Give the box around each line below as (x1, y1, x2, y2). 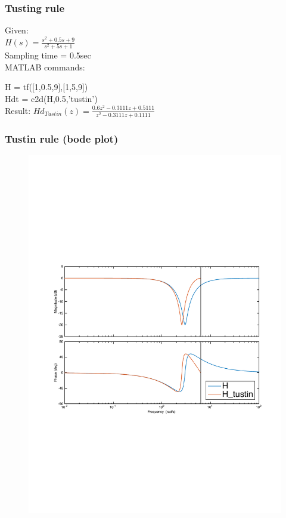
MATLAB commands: (5, 60, 85, 73)
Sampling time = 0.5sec (5, 49, 91, 61)
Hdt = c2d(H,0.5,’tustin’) (5, 92, 98, 104)
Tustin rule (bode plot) (5, 131, 119, 146)
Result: (5, 104, 31, 116)
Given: (5, 24, 29, 36)
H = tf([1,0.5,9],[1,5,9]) (5, 81, 88, 93)
